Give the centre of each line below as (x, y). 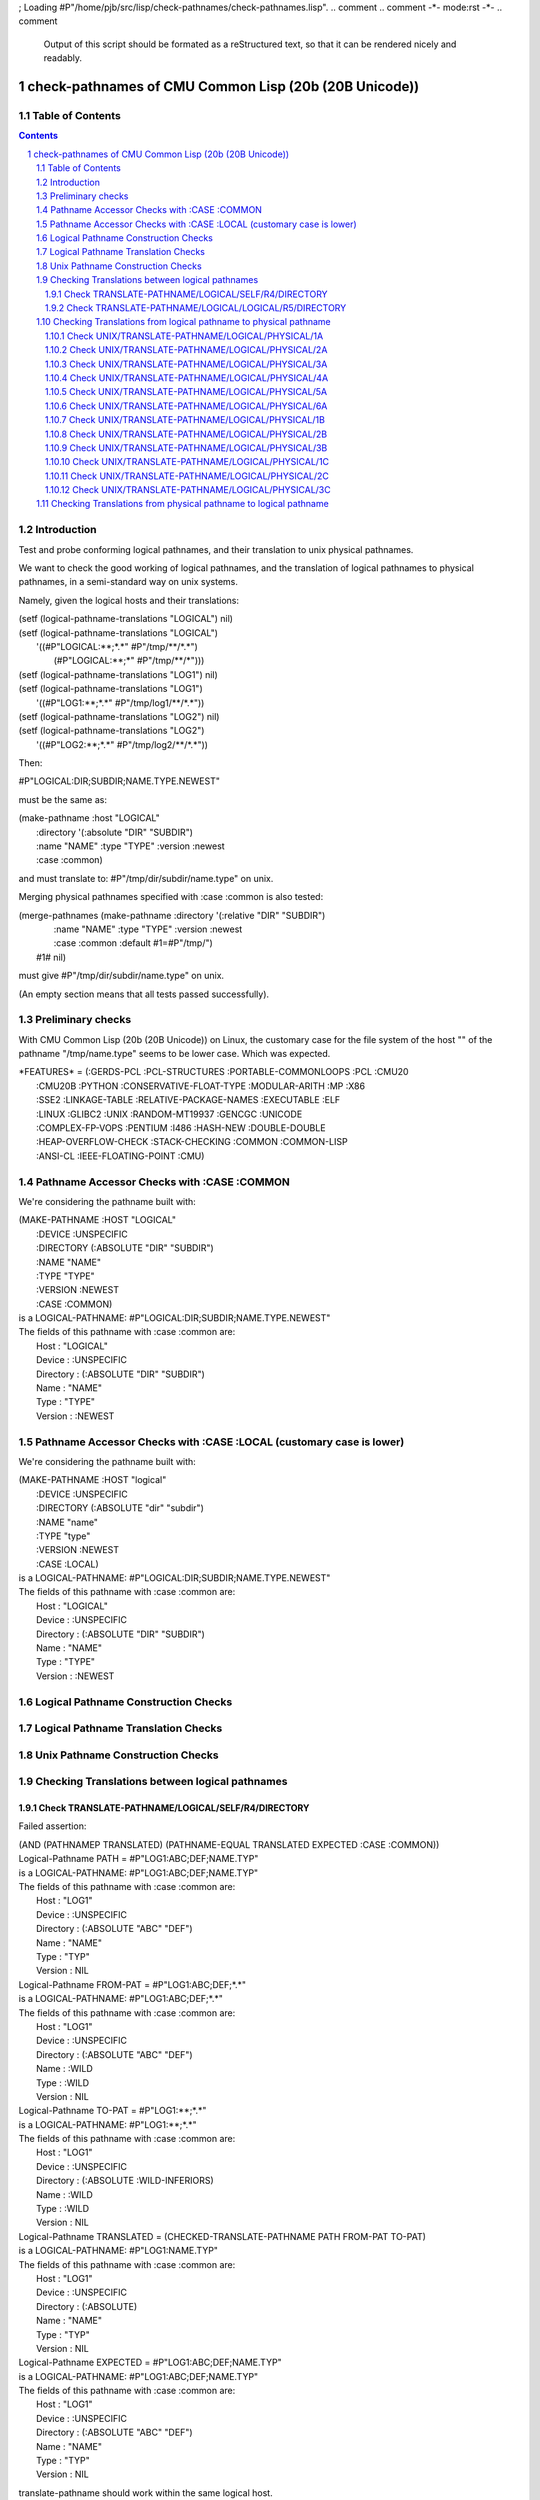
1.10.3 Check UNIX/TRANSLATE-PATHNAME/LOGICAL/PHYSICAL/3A (186, 364)
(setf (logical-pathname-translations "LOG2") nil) (119, 716)
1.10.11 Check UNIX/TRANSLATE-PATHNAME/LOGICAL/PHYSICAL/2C (187, 476)
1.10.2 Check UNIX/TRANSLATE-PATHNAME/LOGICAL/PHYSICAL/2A (186, 350)
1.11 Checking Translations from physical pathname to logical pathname (182, 504)
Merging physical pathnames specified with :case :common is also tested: (171, 897)
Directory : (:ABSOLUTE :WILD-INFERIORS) (125, 2181)
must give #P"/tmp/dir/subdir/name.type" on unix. (121, 976)
